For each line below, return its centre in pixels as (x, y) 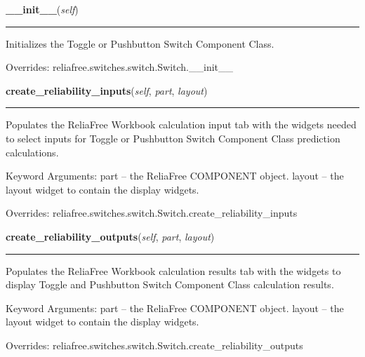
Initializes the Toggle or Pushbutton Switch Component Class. (140, 43)
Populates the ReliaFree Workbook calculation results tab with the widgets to (173, 270)
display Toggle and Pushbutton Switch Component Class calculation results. (170, 284)
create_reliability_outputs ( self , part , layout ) (110, 236)
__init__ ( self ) (42, 9)
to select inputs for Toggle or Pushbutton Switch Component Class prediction (173, 138)
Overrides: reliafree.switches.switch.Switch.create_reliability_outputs (154, 345)
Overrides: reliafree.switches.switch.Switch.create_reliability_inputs (152, 213)
